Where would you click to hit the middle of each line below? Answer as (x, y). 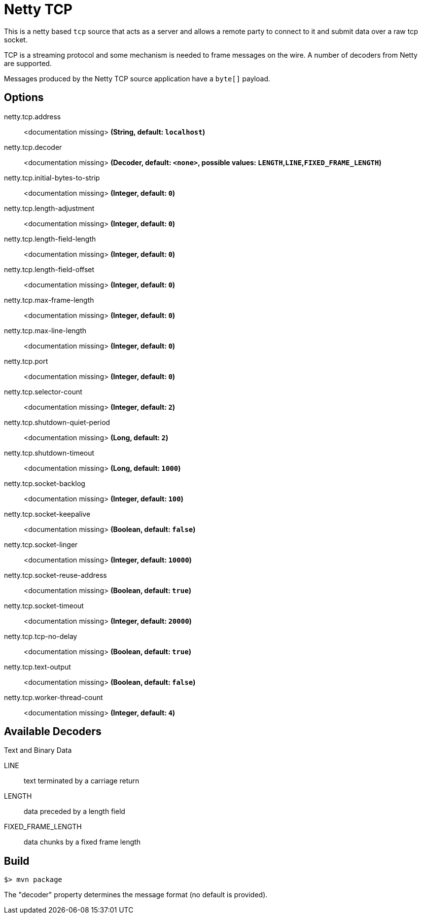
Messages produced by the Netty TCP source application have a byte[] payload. (137, 78)
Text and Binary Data (38, 750)
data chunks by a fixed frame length (82, 842)
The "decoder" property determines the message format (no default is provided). (136, 895)
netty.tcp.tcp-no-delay (41, 636)
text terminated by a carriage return (82, 781)
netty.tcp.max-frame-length (49, 300)
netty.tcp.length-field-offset (49, 269)
